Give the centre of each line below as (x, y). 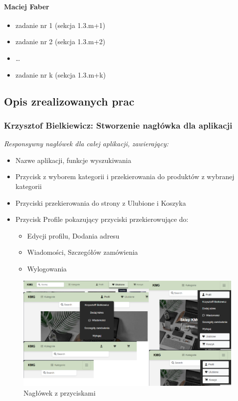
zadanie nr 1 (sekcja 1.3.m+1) (60, 25)
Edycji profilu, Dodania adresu (73, 235)
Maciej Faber (27, 6)
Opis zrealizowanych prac (69, 101)
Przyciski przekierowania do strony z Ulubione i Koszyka (101, 202)
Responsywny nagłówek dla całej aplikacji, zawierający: (86, 144)
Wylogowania (47, 268)
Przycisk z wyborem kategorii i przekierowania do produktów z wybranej (125, 176)
